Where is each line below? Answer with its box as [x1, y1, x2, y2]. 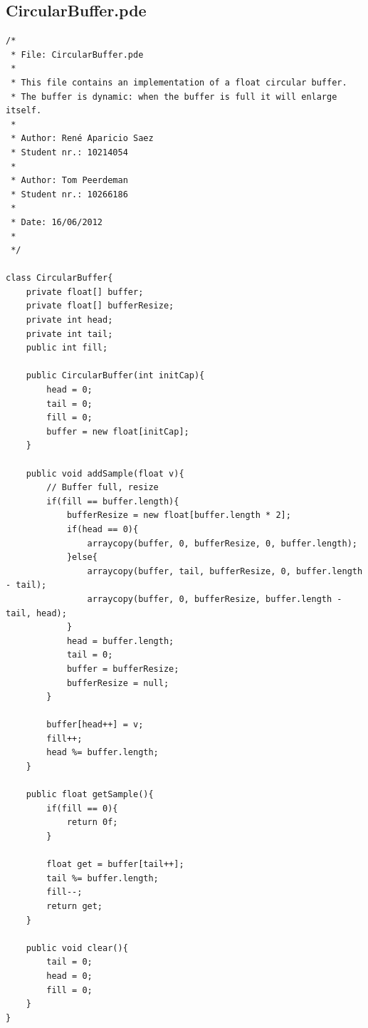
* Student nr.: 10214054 [11, 147, 128, 157]
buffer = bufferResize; [66, 663, 179, 674]
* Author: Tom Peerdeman [11, 175, 128, 186]
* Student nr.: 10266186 [11, 189, 128, 199]
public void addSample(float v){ [26, 468, 184, 479]
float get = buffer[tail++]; [46, 859, 184, 870]
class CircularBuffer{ [6, 273, 113, 284]
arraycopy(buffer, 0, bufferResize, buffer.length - [87, 593, 342, 604]
